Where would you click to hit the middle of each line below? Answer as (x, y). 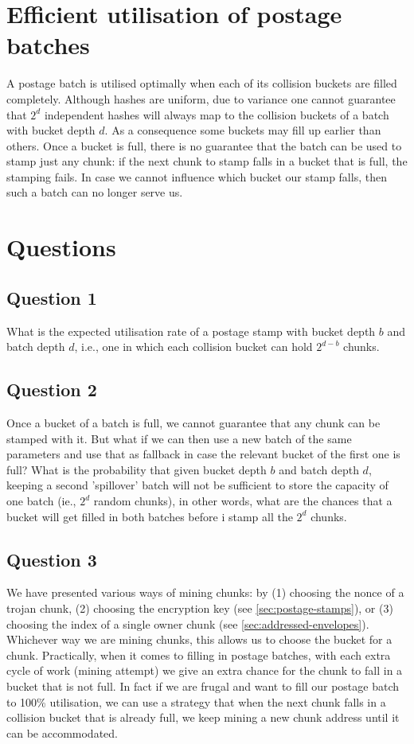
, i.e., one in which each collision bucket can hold (193, 347)
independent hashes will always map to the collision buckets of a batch (217, 114)
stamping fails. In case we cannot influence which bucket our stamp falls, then (197, 176)
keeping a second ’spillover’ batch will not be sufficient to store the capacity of (197, 485)
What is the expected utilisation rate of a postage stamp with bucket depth (191, 331)
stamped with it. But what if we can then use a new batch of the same (179, 438)
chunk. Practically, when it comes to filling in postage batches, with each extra (199, 654)
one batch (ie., (41, 501)
